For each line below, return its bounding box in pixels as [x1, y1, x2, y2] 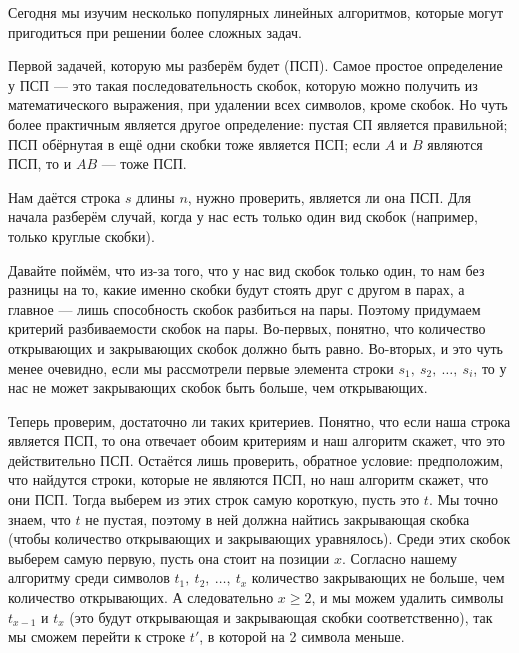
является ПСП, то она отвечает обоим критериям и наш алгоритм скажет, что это [8, 430, 506, 451]
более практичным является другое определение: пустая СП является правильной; [8, 113, 508, 134]
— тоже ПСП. [101, 153, 187, 174]
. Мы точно [428, 489, 499, 510]
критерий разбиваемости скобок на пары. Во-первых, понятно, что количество [8, 318, 486, 339]
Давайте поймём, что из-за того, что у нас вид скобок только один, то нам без [8, 259, 485, 280]
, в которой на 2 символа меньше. [199, 626, 405, 647]
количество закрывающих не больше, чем [251, 567, 505, 588]
